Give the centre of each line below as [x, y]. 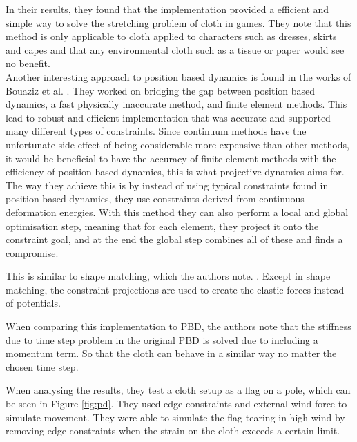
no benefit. [28, 63]
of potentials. [33, 303]
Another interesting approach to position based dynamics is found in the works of [178, 76]
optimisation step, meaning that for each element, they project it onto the [162, 225]
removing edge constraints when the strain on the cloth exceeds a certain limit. [173, 431]
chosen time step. [42, 366]
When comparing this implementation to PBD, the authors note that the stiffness [178, 326]
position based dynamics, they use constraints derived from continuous [155, 199]
